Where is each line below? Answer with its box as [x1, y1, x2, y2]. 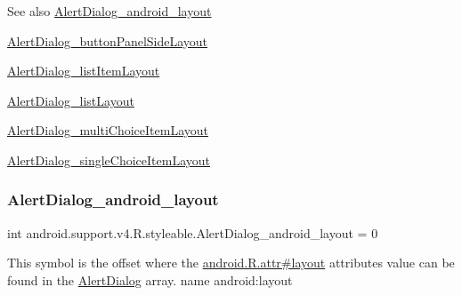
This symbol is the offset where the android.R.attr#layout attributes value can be [7, 253, 455, 272]
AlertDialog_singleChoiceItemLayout [7, 150, 211, 169]
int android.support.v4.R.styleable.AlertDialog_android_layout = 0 [7, 223, 378, 242]
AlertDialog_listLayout [7, 91, 134, 109]
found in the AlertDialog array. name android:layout [7, 270, 293, 289]
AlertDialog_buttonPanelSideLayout [7, 31, 208, 50]
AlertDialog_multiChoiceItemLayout [7, 121, 208, 140]
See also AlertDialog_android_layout [7, 2, 212, 20]
